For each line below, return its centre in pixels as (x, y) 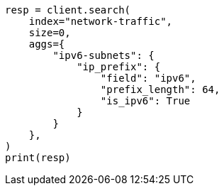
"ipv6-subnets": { (103, 55)
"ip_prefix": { (119, 67)
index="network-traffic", (101, 21)
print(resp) (38, 158)
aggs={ (47, 44)
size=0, (50, 33)
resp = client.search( (68, 10)
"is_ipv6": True (145, 101)
